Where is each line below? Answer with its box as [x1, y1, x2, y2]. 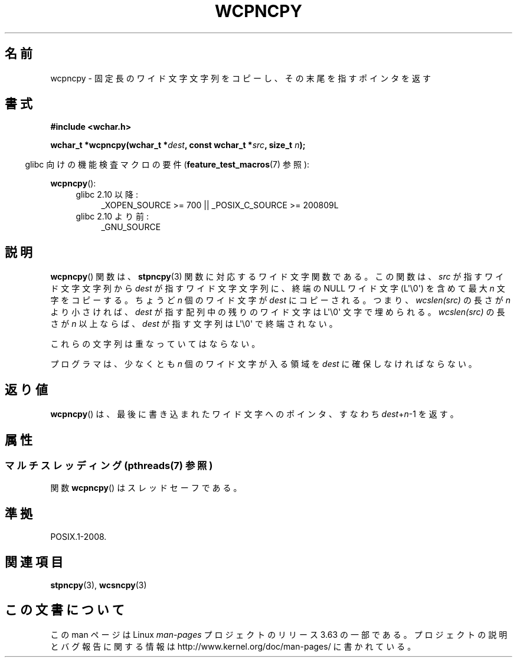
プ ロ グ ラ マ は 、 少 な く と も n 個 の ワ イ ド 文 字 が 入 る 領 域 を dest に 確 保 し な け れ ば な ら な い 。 [50, 359, 477, 369]
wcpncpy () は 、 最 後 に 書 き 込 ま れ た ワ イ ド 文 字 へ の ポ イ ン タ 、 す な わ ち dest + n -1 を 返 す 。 [50, 409, 459, 420]
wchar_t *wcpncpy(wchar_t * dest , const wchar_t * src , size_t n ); [50, 140, 306, 150]
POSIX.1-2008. [50, 532, 107, 542]
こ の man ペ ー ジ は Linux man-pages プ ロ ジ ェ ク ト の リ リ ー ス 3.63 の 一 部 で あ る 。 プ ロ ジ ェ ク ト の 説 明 [50, 629, 508, 640]
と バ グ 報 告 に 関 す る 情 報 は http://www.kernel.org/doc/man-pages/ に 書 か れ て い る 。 [50, 641, 416, 651]
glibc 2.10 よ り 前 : [76, 211, 149, 222]
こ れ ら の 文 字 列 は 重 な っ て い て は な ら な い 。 [50, 339, 260, 349]
